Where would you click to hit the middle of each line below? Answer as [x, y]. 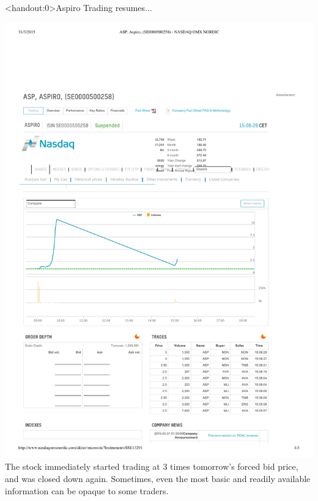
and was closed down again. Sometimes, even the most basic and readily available [158, 478]
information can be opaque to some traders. [87, 490]
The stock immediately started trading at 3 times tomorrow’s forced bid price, [152, 466]
